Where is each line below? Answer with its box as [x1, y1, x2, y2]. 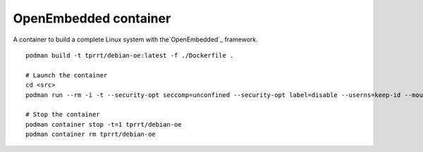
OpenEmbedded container [13, 11, 171, 26]
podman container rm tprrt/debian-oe [25, 130, 157, 139]
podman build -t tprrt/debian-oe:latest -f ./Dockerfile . [25, 51, 234, 59]
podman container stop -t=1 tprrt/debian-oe [25, 120, 183, 128]
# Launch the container [25, 71, 108, 79]
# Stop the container [25, 110, 100, 119]
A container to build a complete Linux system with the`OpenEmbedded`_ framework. [13, 35, 259, 44]
